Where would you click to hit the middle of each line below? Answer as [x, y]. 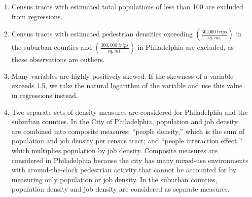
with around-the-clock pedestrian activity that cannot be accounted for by [124, 170]
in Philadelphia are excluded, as [186, 47]
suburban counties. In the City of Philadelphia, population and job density [125, 121]
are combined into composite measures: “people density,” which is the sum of [128, 131]
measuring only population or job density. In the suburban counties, [114, 179]
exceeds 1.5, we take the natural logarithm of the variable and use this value [127, 85]
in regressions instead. [45, 95]
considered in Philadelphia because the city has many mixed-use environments [130, 160]
